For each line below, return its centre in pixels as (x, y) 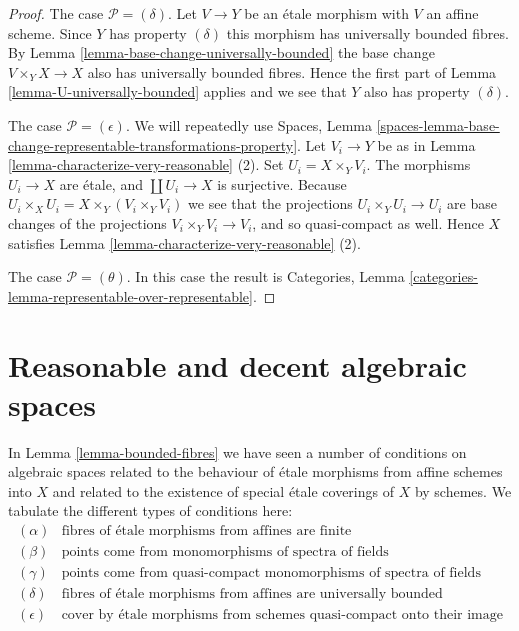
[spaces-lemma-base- (438, 124)
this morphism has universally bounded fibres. (367, 32)
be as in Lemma (426, 144)
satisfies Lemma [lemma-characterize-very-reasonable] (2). (184, 242)
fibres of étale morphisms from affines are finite (206, 531)
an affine (452, 13)
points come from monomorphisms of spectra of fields (225, 552)
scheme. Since (50, 32)
